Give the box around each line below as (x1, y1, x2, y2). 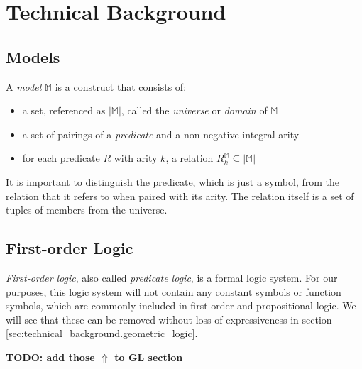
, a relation (165, 150, 214, 165)
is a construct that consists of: (55, 79, 187, 94)
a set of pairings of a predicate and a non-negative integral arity (22, 126, 300, 141)
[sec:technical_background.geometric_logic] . (6, 326, 198, 341)
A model (6, 79, 42, 94)
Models (6, 45, 60, 67)
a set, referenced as (22, 103, 106, 118)
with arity (114, 150, 158, 165)
